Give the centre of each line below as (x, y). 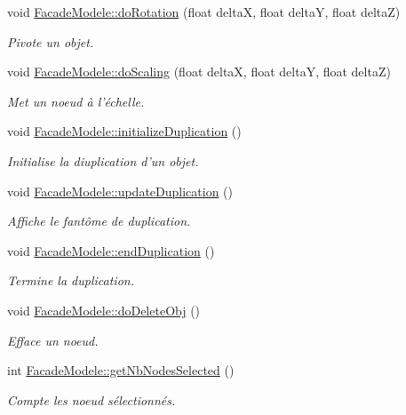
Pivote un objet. (51, 41)
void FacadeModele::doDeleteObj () (104, 310)
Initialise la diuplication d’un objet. (103, 160)
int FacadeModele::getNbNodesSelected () (121, 370)
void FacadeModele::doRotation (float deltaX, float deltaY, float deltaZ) (204, 12)
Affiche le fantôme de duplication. (99, 221)
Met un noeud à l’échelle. (76, 101)
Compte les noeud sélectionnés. (92, 399)
